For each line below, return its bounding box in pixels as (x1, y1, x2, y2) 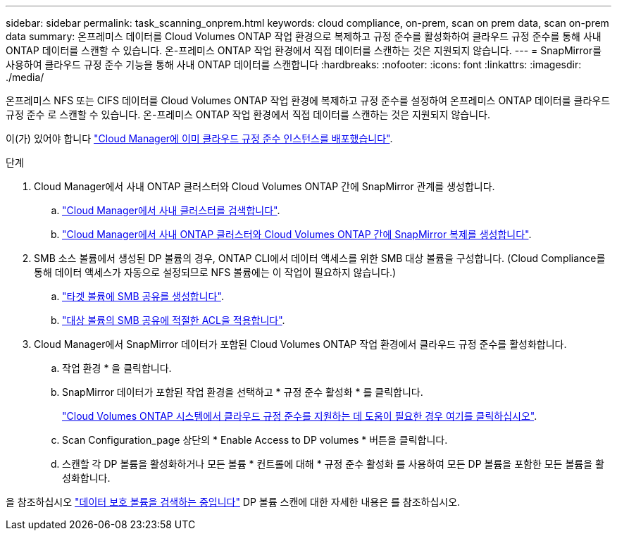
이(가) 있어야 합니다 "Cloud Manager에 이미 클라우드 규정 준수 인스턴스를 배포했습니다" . (6, 132, 393, 144)
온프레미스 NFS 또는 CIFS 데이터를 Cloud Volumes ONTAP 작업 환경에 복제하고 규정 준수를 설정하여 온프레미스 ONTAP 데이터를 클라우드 (6, 94, 611, 106)
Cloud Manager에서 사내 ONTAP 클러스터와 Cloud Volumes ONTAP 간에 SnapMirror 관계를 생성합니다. (34, 180, 495, 192)
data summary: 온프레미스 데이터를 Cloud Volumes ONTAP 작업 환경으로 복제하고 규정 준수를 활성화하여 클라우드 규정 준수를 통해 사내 (6, 30, 602, 42)
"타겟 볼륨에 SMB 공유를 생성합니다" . (62, 290, 224, 302)
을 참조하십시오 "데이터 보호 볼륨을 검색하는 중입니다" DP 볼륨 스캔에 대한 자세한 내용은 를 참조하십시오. (6, 496, 461, 508)
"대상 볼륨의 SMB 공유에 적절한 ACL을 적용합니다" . (62, 314, 285, 326)
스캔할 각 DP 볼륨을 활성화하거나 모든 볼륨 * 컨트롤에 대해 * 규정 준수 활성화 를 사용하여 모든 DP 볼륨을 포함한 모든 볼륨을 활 (62, 458, 604, 470)
